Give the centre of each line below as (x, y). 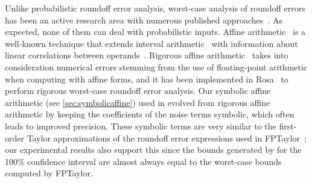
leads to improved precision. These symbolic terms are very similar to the (141, 126)
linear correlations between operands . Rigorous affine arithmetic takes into (147, 55)
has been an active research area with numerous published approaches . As (144, 20)
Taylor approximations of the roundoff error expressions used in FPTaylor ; (167, 138)
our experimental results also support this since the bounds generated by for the (153, 150)
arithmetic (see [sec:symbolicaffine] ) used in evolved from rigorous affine (138, 102)
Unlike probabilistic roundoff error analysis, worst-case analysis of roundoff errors (155, 8)
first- (288, 126)
